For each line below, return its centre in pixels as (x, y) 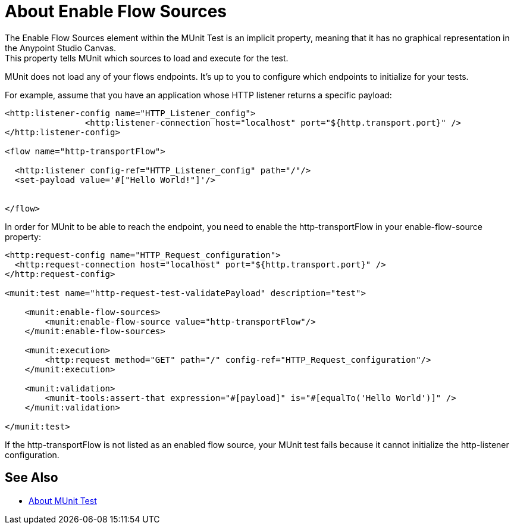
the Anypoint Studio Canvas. (61, 48)
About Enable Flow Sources (116, 11)
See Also (32, 478)
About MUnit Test (63, 500)
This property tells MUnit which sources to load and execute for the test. (147, 58)
